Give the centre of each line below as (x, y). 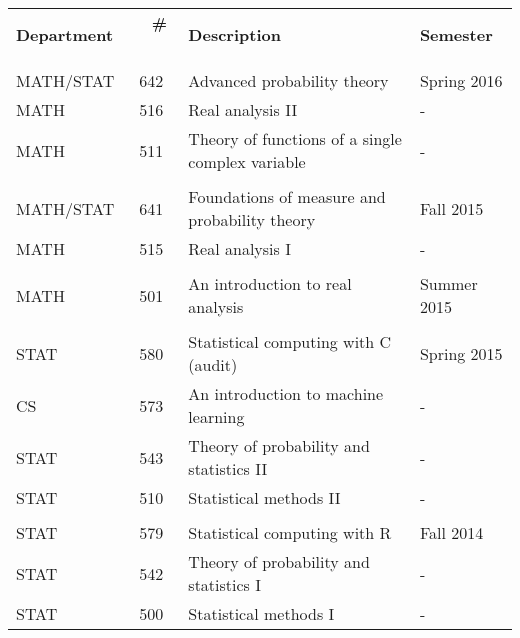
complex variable (247, 161)
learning (216, 416)
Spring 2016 (461, 80)
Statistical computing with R (290, 532)
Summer (448, 283)
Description (234, 34)
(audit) (213, 364)
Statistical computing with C (290, 341)
